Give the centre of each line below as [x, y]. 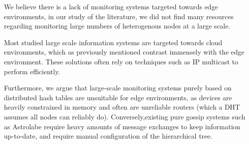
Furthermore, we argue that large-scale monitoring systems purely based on [118, 88]
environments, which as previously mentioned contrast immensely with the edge [124, 52]
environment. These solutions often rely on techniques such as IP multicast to [121, 61]
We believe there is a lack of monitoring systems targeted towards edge [111, 6]
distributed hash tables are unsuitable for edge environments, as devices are [118, 97]
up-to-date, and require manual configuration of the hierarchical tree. [108, 136]
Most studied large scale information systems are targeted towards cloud [113, 42]
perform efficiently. [32, 71]
